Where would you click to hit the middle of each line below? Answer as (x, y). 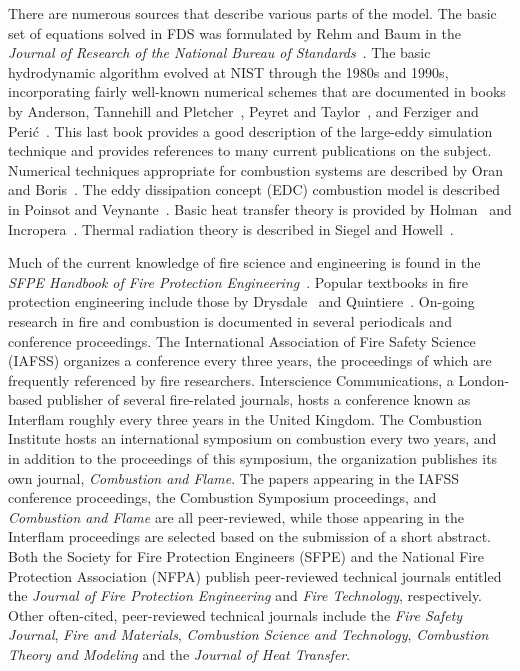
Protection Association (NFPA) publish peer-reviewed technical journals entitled (255, 575)
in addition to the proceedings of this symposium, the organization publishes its (253, 458)
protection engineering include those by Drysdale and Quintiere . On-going (241, 301)
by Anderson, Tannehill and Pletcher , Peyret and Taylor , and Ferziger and (243, 110)
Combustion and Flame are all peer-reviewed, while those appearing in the (236, 516)
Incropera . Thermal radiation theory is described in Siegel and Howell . (231, 228)
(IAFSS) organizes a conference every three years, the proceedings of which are (250, 360)
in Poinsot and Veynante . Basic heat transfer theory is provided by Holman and (260, 208)
